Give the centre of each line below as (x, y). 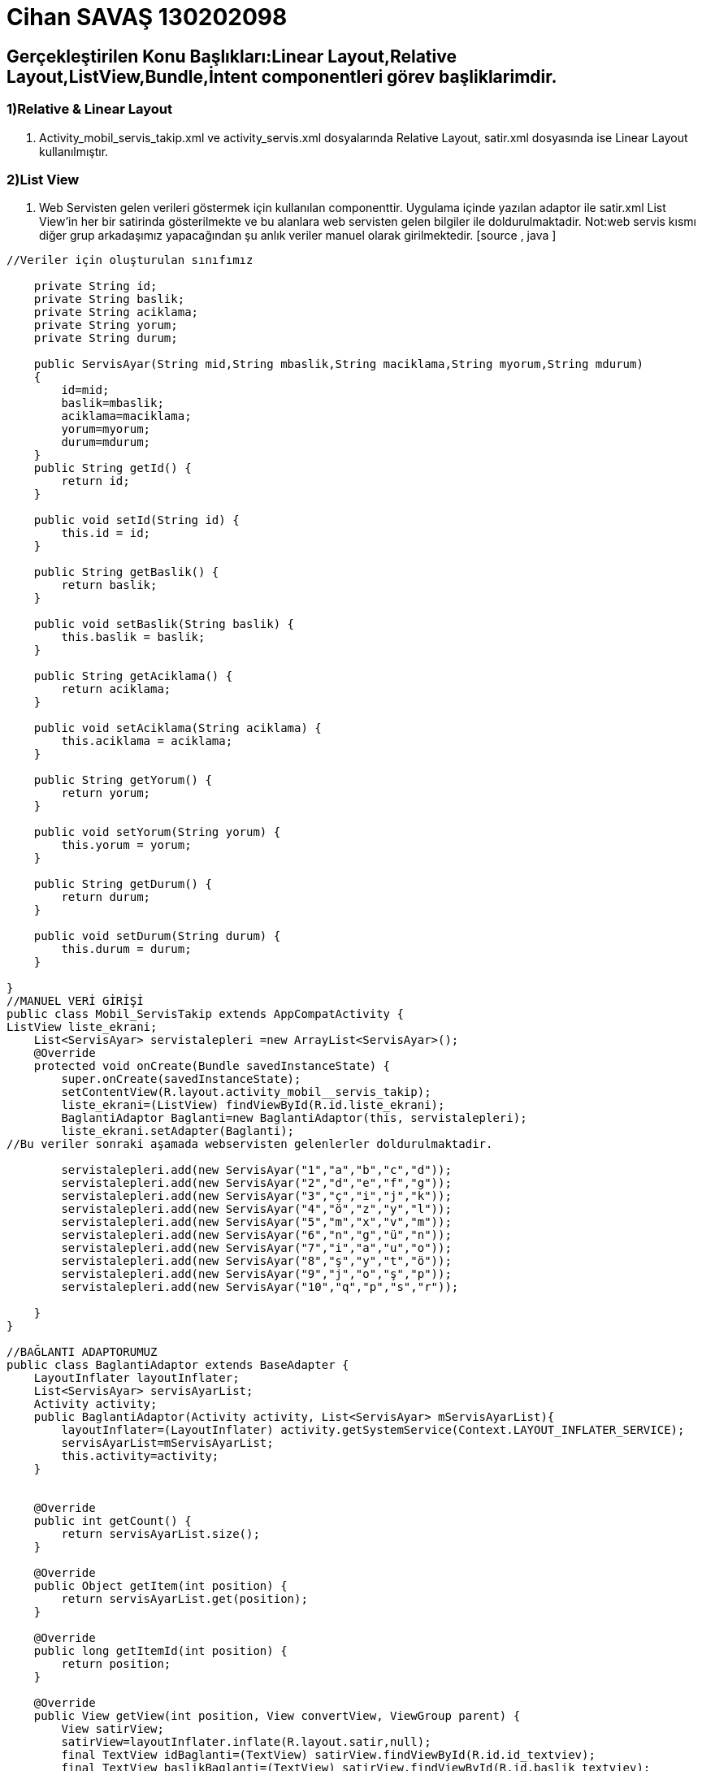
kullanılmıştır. (74, 151)
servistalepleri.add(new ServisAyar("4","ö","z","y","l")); (256, 1209)
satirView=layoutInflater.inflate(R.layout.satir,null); (246, 1742)
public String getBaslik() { (126, 572)
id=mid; (85, 390)
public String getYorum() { (123, 780)
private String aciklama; (116, 312)
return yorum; (106, 793)
